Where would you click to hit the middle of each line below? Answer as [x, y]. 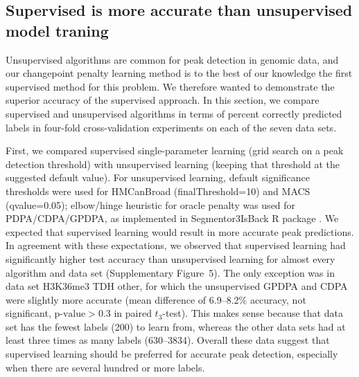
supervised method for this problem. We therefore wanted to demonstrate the [170, 86]
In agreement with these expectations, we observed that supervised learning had [176, 245]
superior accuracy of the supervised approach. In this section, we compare [163, 100]
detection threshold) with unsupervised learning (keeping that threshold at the [173, 164]
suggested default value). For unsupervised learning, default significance [158, 177]
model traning [57, 30]
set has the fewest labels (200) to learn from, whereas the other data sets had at [176, 326]
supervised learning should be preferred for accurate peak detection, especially [172, 354]
